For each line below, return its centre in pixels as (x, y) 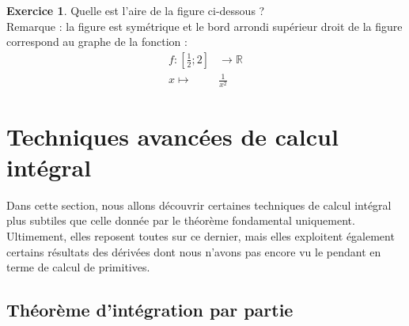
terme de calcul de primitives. (78, 267)
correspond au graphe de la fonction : (97, 42)
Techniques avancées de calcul (172, 136)
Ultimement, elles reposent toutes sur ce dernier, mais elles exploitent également (201, 236)
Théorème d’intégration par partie (150, 310)
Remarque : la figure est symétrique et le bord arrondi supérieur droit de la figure (204, 26)
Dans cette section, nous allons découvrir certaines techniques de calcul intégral (199, 205)
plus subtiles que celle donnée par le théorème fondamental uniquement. (181, 220)
